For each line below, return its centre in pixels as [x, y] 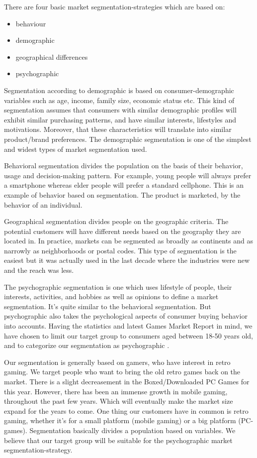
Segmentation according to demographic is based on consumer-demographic [119, 90]
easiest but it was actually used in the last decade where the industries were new [127, 260]
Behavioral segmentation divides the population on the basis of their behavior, [124, 166]
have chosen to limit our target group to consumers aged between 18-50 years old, [128, 335]
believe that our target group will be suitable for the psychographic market [118, 440]
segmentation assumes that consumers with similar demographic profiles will [120, 110]
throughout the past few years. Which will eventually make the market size [119, 401]
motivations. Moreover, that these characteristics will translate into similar [118, 129]
